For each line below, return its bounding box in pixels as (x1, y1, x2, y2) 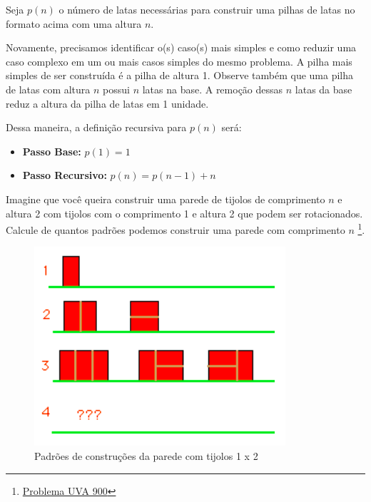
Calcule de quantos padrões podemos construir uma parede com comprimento (6, 222, 345, 237)
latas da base (295, 81, 352, 96)
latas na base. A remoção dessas (142, 81, 283, 96)
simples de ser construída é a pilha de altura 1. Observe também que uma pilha (6, 68, 354, 83)
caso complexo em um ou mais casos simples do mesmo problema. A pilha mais (6, 53, 352, 68)
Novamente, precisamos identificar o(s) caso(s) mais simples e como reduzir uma (6, 40, 357, 55)
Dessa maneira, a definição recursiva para (6, 120, 187, 135)
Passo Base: (22, 143, 81, 158)
